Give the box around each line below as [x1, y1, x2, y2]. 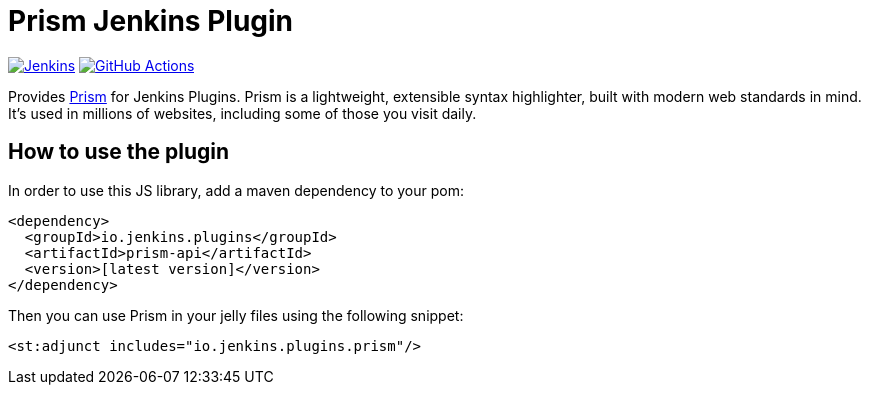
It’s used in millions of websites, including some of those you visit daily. [8, 104, 477, 122]
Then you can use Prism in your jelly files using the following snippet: [8, 306, 464, 324]
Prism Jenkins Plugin [8, 4, 294, 38]
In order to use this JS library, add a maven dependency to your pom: [8, 181, 464, 199]
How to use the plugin [8, 139, 230, 165]
